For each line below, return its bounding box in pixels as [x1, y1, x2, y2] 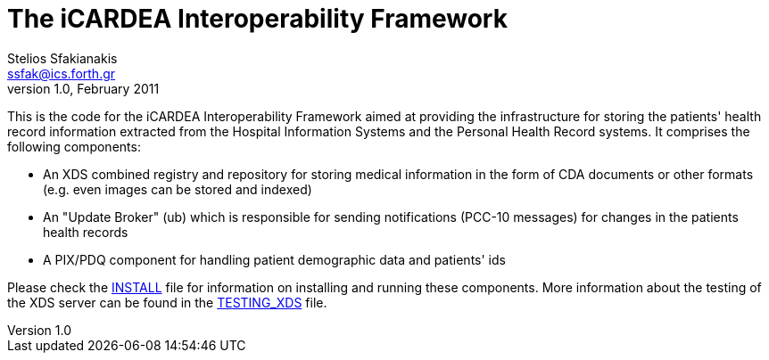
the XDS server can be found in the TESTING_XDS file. [7, 294, 327, 310]
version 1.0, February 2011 [7, 80, 160, 96]
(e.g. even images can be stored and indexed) [43, 181, 312, 197]
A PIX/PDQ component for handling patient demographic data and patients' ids [43, 251, 506, 267]
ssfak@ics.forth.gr [7, 65, 116, 81]
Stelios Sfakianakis [7, 50, 118, 66]
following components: [7, 138, 141, 154]
